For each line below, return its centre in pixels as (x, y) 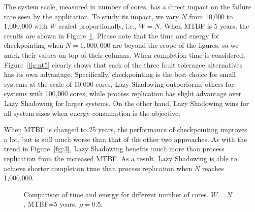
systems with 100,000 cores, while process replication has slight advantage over (123, 93)
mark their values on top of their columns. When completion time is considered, (125, 54)
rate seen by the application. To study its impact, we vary (92, 16)
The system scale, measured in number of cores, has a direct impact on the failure (128, 6)
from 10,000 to (211, 16)
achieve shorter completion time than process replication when (98, 168)
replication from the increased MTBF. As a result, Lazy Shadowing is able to (121, 158)
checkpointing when (34, 45)
